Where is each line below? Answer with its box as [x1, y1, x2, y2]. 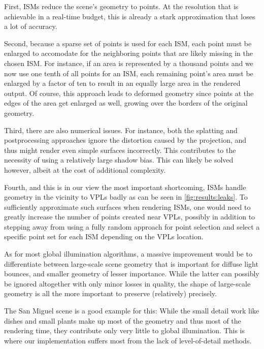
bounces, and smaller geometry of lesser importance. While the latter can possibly [4, 268, 259, 279]
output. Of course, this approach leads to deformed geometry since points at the [4, 87, 254, 98]
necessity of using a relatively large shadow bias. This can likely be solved [4, 154, 234, 165]
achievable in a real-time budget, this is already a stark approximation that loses [4, 11, 255, 21]
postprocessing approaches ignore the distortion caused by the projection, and [4, 135, 247, 145]
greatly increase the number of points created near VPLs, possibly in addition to [4, 211, 255, 222]
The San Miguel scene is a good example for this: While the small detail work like [4, 305, 259, 316]
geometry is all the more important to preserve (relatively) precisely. [4, 288, 217, 299]
